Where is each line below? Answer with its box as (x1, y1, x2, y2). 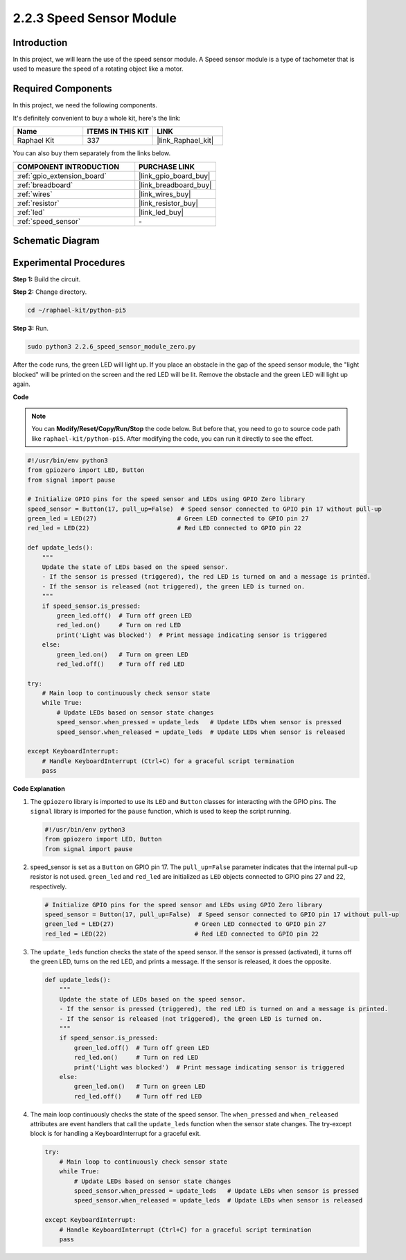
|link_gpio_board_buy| (139, 170, 211, 180)
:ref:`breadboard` (17, 180, 73, 190)
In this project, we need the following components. (12, 101, 157, 110)
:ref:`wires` (17, 189, 53, 199)
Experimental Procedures (12, 256, 125, 268)
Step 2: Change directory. (12, 288, 87, 296)
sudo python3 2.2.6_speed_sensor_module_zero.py (27, 343, 196, 351)
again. (12, 380, 31, 388)
